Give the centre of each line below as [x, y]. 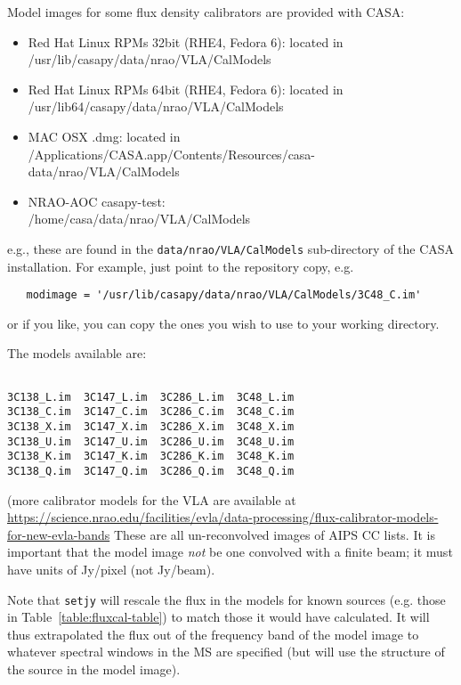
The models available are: [77, 353]
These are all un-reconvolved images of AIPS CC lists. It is [274, 534]
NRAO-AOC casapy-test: [97, 201]
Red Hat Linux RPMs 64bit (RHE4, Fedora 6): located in [186, 89]
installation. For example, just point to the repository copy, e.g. [181, 266]
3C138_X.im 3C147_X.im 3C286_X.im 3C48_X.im [151, 427]
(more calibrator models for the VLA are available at [152, 499]
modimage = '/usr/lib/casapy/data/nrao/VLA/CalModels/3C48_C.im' [224, 295]
